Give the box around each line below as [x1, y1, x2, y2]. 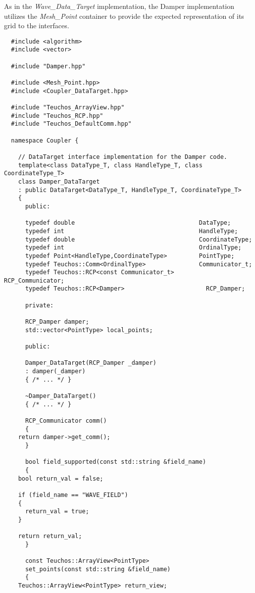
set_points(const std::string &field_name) [25, 565, 171, 573]
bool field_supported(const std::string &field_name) [25, 458, 206, 466]
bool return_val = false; [18, 475, 103, 482]
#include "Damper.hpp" [11, 62, 86, 70]
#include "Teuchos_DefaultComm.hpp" [11, 120, 132, 128]
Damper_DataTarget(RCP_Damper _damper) [25, 359, 156, 367]
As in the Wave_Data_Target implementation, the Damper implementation [4, 1, 235, 11]
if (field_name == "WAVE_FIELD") [18, 491, 128, 498]
